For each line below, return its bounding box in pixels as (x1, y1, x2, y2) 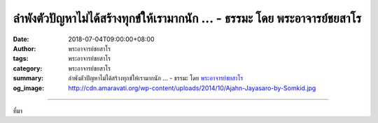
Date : (13, 35, 29, 43)
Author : (13, 44, 36, 52)
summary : (13, 74, 44, 82)
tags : (13, 55, 29, 63)
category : (13, 64, 43, 73)
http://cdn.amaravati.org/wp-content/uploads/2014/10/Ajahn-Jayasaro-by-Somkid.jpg (68, 84, 316, 92)
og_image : (13, 84, 45, 92)
